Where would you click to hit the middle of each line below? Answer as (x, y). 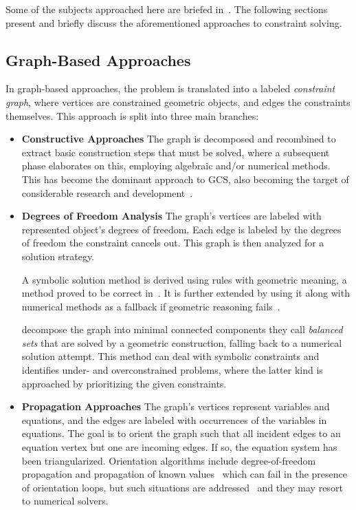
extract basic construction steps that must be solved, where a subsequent (176, 152)
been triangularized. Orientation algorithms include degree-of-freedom (169, 460)
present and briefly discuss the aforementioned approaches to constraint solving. (174, 22)
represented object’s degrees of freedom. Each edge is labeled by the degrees (181, 229)
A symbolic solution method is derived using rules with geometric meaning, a (184, 279)
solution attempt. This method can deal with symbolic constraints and (170, 356)
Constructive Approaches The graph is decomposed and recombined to (179, 139)
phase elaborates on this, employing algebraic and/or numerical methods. (176, 166)
